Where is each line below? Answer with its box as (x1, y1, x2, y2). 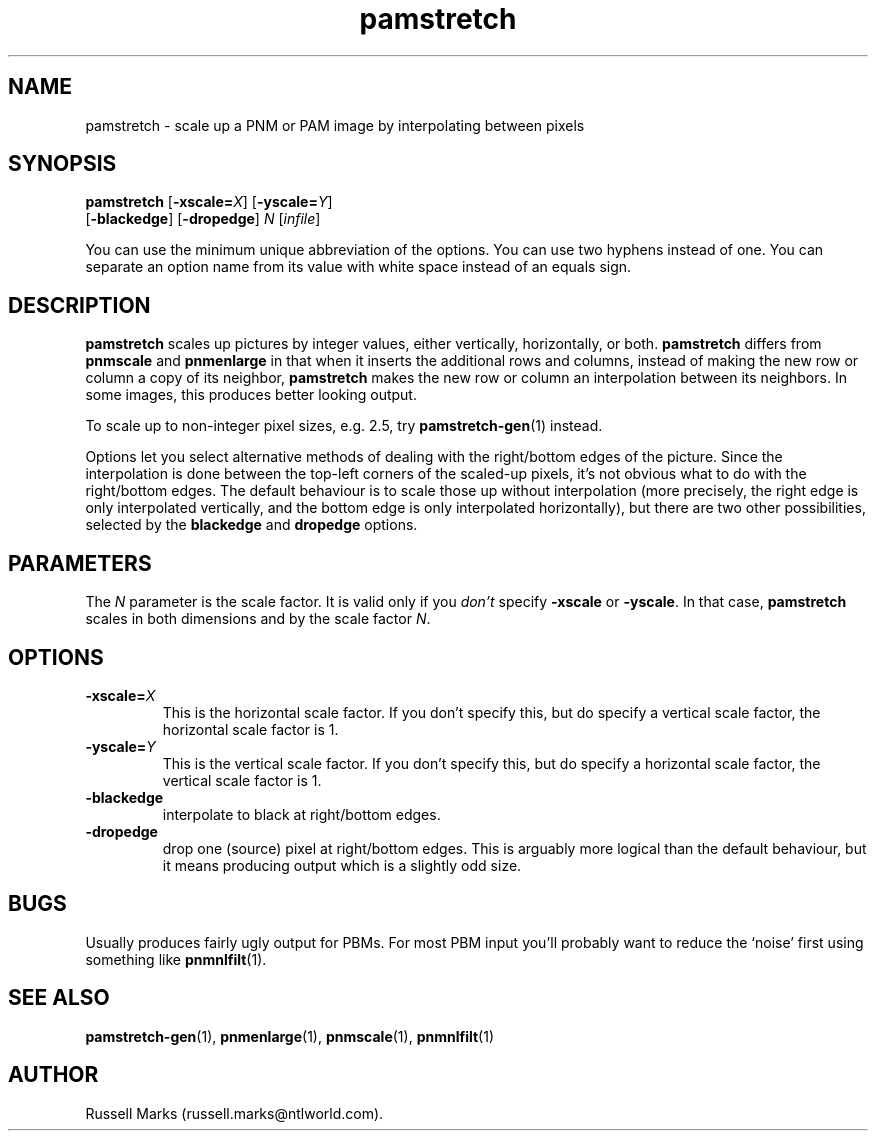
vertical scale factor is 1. (162, 771, 322, 789)
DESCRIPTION (8, 292, 151, 318)
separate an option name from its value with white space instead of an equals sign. (85, 258, 632, 276)
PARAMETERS (8, 550, 152, 576)
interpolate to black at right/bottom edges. (162, 805, 441, 823)
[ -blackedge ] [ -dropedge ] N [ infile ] (85, 210, 321, 228)
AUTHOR (8, 1062, 99, 1088)
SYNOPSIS (8, 151, 117, 177)
